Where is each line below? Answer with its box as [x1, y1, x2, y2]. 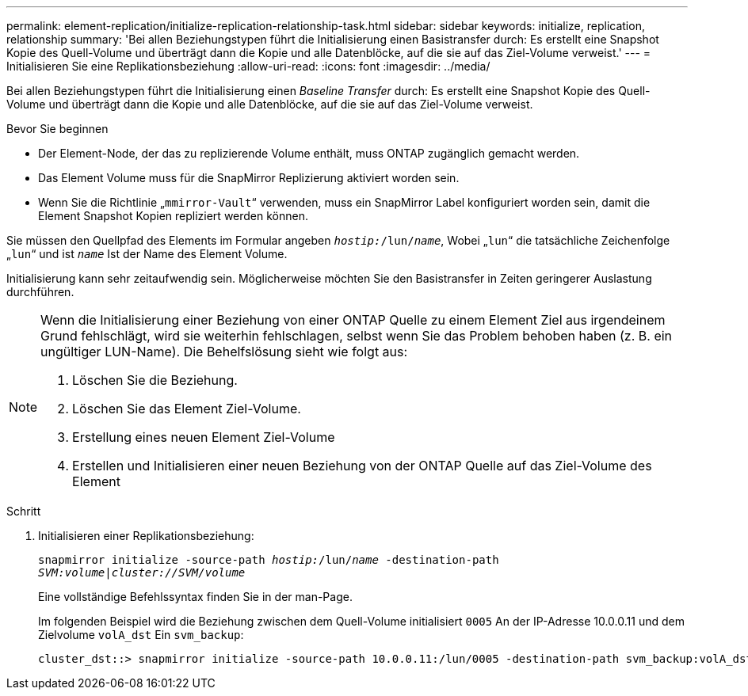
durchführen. [6, 285, 74, 299]
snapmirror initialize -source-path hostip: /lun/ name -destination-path [38, 553, 499, 566]
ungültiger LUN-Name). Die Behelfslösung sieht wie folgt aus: [40, 344, 408, 359]
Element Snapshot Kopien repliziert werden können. [38, 209, 308, 222]
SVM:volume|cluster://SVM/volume [38, 566, 246, 579]
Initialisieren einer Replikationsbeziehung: [38, 529, 254, 542]
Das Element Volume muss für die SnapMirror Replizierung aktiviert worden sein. [38, 171, 460, 184]
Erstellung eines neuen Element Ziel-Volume [72, 429, 335, 445]
